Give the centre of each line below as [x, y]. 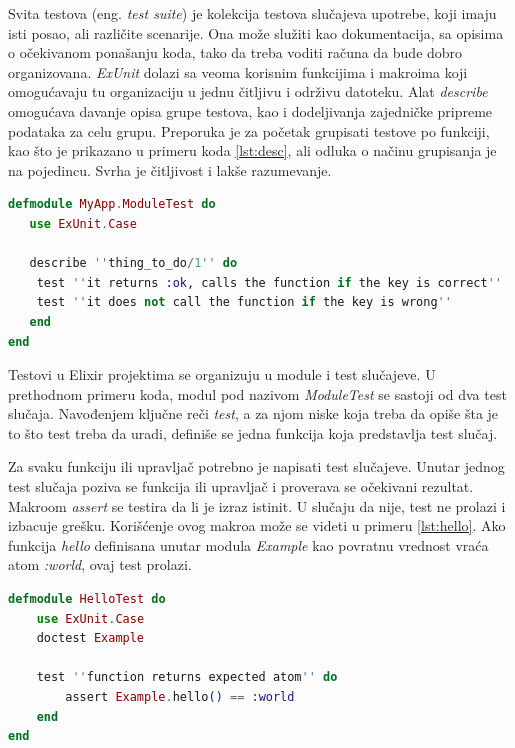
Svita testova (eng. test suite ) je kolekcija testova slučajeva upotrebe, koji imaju [252, 13]
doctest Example [90, 638]
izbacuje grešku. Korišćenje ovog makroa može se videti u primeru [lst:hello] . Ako [257, 525]
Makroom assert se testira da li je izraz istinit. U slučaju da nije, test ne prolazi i [257, 505]
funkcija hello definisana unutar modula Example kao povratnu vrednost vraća [248, 544]
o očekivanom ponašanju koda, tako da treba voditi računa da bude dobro [235, 52]
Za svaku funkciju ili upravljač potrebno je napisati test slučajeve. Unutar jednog [256, 466]
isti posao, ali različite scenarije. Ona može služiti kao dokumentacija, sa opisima [256, 32]
